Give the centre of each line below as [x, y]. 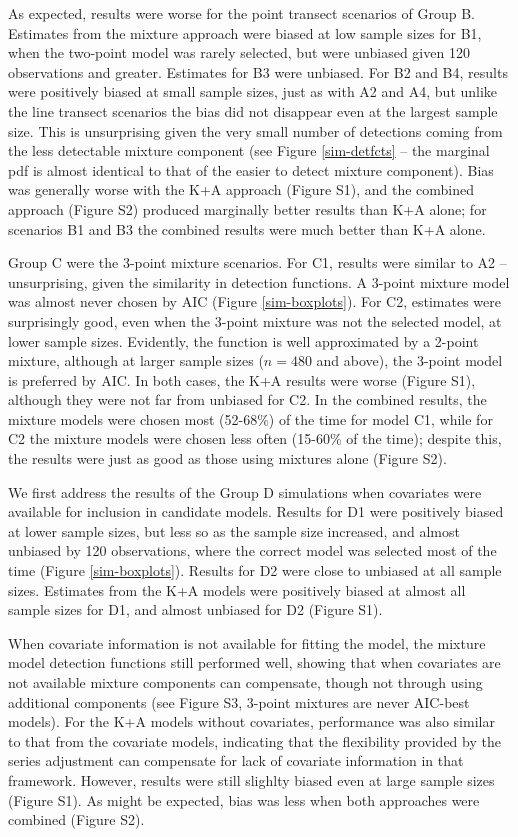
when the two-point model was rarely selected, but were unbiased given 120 [239, 52]
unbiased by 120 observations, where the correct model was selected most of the [252, 550]
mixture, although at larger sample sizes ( [136, 360]
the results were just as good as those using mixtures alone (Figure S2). [227, 458]
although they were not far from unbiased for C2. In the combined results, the [247, 399]
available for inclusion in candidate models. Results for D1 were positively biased [256, 511]
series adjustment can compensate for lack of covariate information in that [236, 760]
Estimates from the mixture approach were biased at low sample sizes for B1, [245, 32]
